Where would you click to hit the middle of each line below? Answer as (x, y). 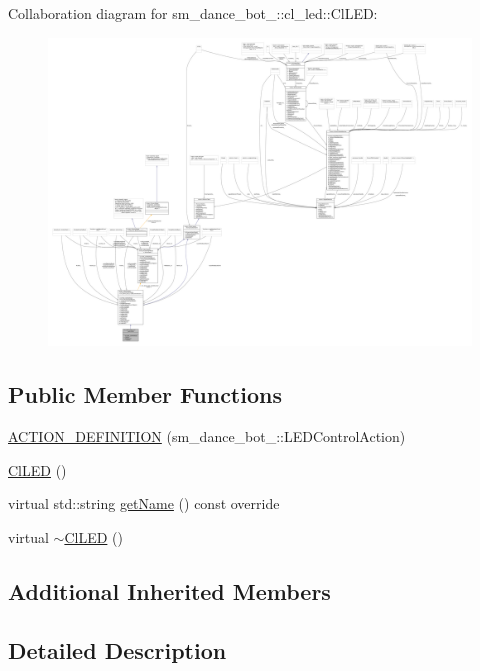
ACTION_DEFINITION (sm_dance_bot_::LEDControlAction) (207, 436)
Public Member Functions (145, 394)
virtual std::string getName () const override (144, 503)
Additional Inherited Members (169, 591)
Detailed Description (117, 649)
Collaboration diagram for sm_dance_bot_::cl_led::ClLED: (193, 13)
